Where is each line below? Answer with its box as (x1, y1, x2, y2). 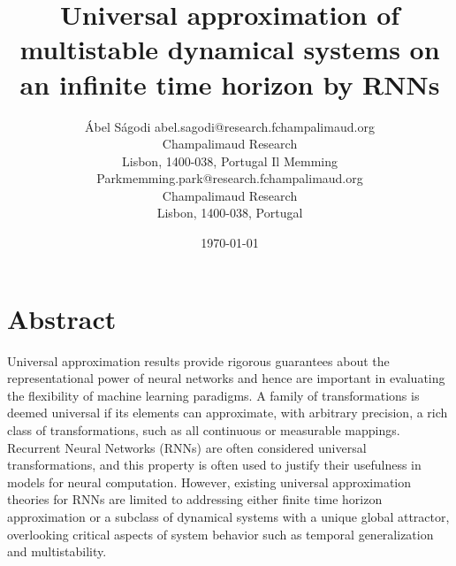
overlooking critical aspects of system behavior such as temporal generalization (7, 524, 434, 543)
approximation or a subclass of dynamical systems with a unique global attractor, (7, 507, 450, 525)
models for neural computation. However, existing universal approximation (7, 472, 412, 491)
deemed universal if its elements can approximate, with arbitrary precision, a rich (7, 403, 448, 422)
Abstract (7, 300, 117, 336)
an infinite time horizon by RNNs (19, 65, 440, 102)
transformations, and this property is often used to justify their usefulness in (7, 455, 422, 474)
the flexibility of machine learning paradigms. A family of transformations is (7, 386, 420, 404)
